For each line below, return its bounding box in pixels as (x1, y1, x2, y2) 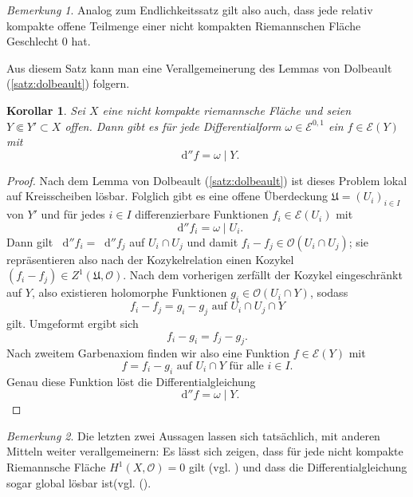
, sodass (309, 284, 348, 301)
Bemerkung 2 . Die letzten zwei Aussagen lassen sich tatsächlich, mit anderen (6, 427, 380, 444)
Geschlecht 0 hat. (6, 33, 91, 49)
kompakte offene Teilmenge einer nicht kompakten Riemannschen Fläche (6, 17, 361, 34)
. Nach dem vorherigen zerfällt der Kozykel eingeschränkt (123, 266, 403, 283)
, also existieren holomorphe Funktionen (31, 284, 227, 301)
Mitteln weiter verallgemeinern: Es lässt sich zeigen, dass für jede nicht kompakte (6, 443, 403, 460)
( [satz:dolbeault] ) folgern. (6, 75, 130, 92)
